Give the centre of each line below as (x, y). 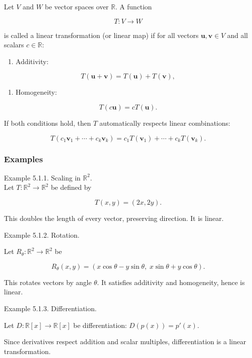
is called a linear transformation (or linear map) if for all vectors (101, 35)
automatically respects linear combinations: (165, 123)
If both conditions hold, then (48, 123)
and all (237, 35)
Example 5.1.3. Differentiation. (50, 308)
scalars (14, 45)
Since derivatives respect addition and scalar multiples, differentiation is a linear (125, 341)
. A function (133, 6)
